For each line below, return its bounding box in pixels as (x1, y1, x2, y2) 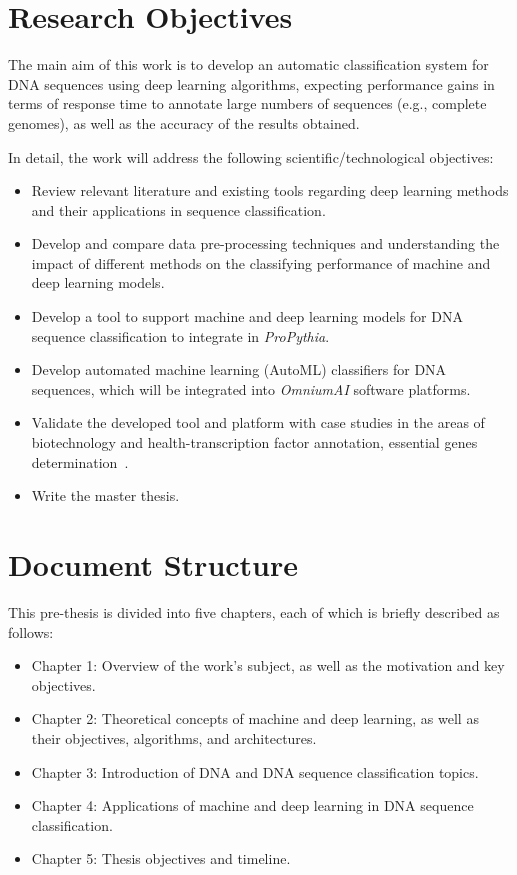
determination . (31, 451, 129, 472)
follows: (8, 621, 54, 642)
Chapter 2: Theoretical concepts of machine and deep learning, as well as (31, 708, 479, 729)
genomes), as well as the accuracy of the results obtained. (8, 112, 360, 133)
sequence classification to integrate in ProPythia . (31, 325, 330, 346)
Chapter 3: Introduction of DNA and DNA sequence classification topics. (31, 761, 479, 782)
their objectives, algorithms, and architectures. (31, 727, 317, 748)
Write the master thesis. (31, 485, 180, 506)
